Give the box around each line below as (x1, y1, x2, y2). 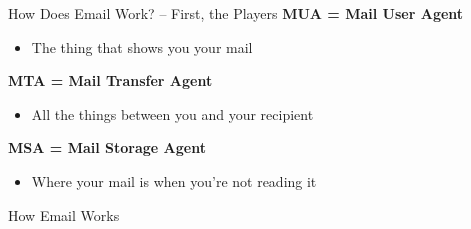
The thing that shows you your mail (31, 36, 253, 57)
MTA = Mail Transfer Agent (8, 70, 213, 91)
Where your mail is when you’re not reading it (31, 170, 317, 191)
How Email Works (8, 204, 120, 225)
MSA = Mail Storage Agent (8, 137, 206, 158)
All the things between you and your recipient (31, 103, 314, 124)
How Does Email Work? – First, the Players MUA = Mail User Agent (8, 3, 464, 23)
